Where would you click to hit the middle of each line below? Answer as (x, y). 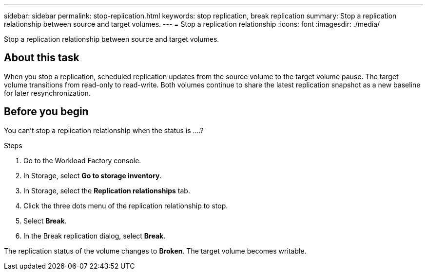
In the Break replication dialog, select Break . (95, 236)
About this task (42, 58)
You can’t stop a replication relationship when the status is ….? (104, 130)
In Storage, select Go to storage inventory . (93, 175)
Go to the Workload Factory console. (82, 160)
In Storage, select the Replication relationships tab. (107, 190)
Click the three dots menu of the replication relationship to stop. (126, 205)
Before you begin (46, 112)
